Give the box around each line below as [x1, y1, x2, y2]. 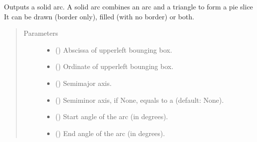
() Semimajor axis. [55, 77, 112, 88]
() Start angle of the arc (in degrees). [55, 111, 168, 122]
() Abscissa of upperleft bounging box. [55, 44, 172, 55]
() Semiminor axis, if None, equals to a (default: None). [55, 94, 224, 105]
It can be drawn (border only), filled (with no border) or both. [4, 11, 194, 21]
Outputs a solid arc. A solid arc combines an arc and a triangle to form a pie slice [4, 1, 253, 11]
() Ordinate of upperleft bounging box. [55, 61, 174, 71]
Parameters [23, 28, 58, 38]
